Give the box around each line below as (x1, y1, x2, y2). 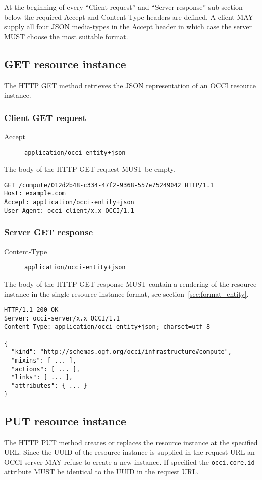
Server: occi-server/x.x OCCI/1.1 (4, 314, 120, 322)
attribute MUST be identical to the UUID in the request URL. (4, 466, 199, 477)
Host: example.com (4, 190, 66, 197)
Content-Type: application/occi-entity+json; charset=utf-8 (4, 323, 211, 331)
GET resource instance (4, 56, 126, 71)
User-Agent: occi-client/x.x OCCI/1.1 (4, 207, 134, 214)
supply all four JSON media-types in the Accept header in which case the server (4, 21, 252, 32)
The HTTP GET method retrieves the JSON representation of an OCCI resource (4, 79, 256, 90)
